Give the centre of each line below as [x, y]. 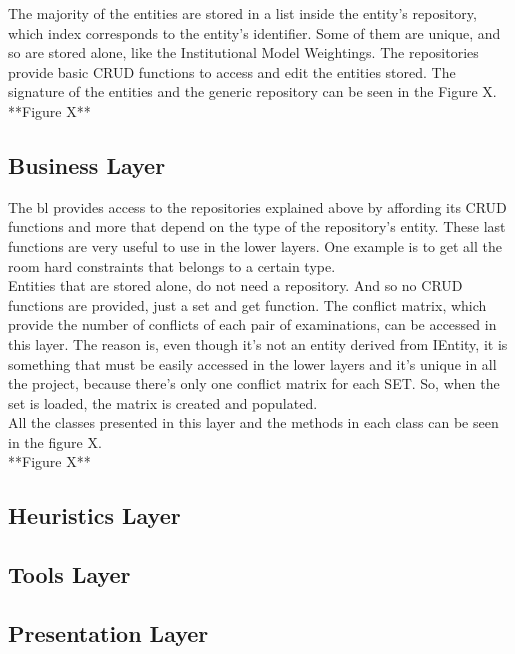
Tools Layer [69, 574]
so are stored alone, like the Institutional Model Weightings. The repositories [243, 52]
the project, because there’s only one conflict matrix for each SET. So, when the [254, 383]
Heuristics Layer [94, 515]
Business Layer [87, 164]
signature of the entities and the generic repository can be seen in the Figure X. [252, 91]
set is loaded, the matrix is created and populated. [163, 402]
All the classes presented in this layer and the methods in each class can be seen [253, 422]
